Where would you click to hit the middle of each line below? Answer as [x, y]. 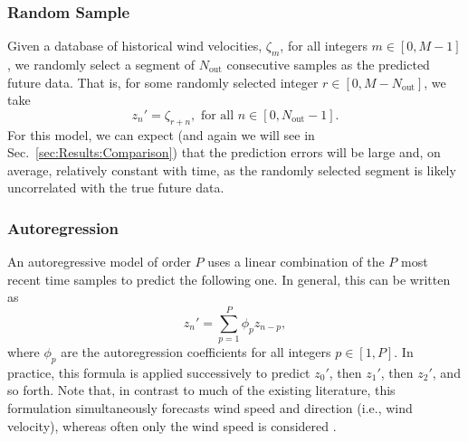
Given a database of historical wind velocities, [135, 46]
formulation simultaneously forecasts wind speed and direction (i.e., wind [210, 408]
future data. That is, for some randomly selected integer [163, 82]
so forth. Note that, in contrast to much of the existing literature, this [201, 390]
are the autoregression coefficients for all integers [196, 352]
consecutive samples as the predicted [328, 65]
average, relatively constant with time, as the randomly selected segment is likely [232, 169]
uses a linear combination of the [296, 262]
